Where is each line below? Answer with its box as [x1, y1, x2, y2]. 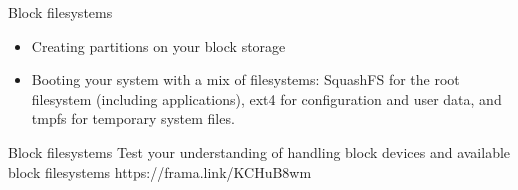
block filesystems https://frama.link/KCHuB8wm [8, 161, 312, 182]
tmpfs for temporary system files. [31, 108, 235, 129]
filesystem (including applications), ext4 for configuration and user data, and [31, 88, 502, 109]
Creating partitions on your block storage [31, 35, 286, 56]
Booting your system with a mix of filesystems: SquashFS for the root [31, 69, 460, 90]
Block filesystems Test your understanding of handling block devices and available [8, 141, 511, 162]
